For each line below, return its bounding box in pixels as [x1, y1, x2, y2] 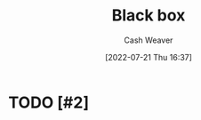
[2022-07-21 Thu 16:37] [104, 52, 193, 62]
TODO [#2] [8, 92, 90, 112]
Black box [111, 5, 186, 26]
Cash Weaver [124, 35, 173, 45]
